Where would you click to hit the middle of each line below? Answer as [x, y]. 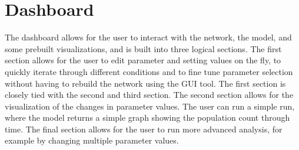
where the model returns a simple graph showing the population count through [147, 117]
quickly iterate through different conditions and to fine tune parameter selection [149, 71]
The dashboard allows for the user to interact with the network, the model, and [148, 37]
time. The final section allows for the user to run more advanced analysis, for [144, 129]
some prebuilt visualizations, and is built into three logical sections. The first [143, 48]
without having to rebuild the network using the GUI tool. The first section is [145, 83]
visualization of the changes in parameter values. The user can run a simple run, [150, 106]
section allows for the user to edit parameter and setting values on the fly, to [143, 60]
